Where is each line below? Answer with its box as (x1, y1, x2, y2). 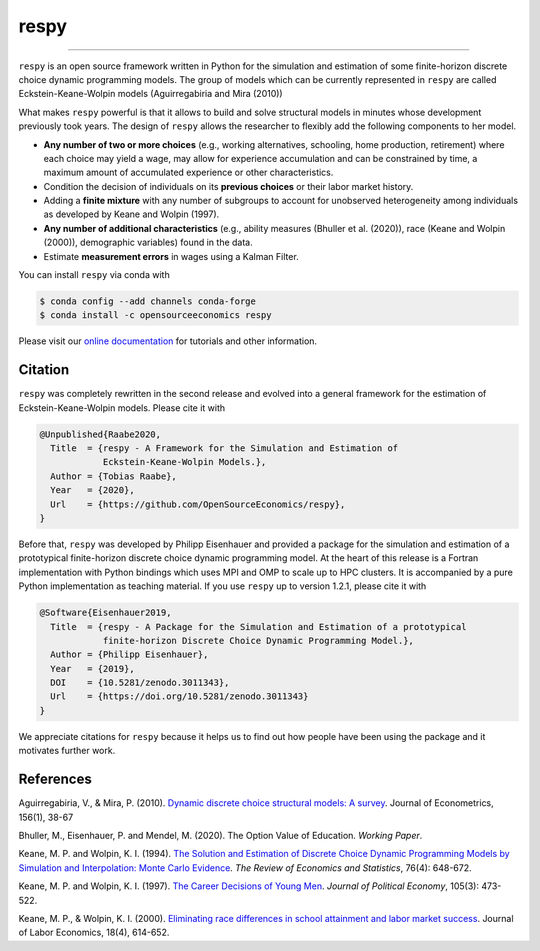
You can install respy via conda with (18, 269, 170, 281)
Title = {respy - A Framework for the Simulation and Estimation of (50, 443, 399, 454)
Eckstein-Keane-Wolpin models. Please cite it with (18, 401, 226, 414)
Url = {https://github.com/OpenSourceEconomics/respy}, (50, 498, 346, 510)
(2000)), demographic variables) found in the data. (43, 236, 254, 249)
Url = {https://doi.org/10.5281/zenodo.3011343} (50, 691, 309, 702)
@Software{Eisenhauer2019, (39, 607, 172, 619)
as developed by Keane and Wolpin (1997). (43, 208, 220, 220)
